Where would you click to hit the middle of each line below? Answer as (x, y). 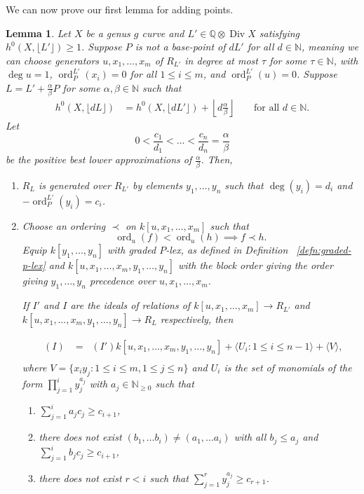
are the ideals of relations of (130, 305)
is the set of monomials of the (288, 367)
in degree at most (221, 60)
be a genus (108, 33)
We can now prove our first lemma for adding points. (120, 9)
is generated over (74, 185)
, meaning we (330, 47)
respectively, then (197, 318)
